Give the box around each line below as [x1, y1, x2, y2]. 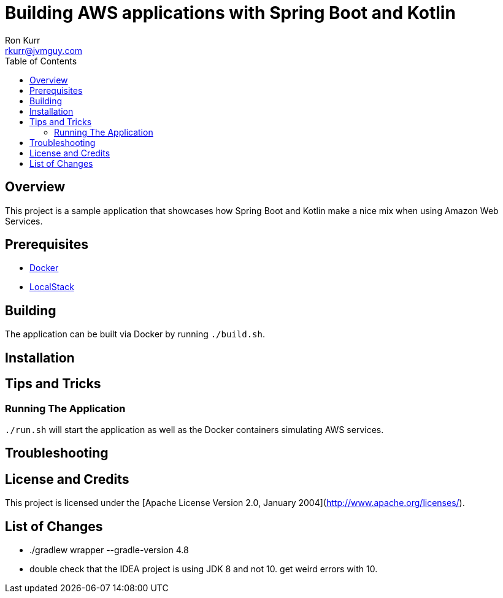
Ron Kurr [5, 34, 40, 45]
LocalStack [29, 282, 74, 293]
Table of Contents [5, 55, 77, 66]
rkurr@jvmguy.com [5, 45, 83, 56]
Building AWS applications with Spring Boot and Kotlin [5, 2, 456, 23]
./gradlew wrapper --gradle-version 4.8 [29, 545, 189, 556]
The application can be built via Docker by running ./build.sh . [5, 329, 266, 340]
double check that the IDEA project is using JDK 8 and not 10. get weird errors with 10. [29, 564, 378, 575]
